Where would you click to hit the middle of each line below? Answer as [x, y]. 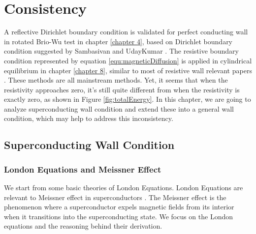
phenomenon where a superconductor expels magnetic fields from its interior [119, 207]
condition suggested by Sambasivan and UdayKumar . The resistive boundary [121, 51]
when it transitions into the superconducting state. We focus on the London [119, 216]
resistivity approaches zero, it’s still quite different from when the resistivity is [122, 89]
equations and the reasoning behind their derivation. [83, 226]
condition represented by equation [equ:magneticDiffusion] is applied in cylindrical [128, 60]
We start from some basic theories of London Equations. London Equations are [124, 188]
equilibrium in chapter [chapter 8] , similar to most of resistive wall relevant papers [128, 70]
